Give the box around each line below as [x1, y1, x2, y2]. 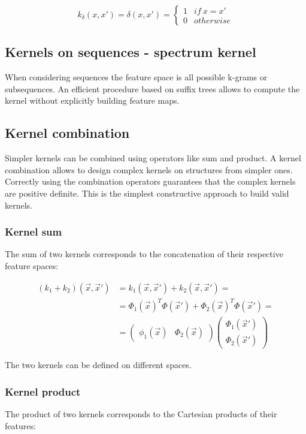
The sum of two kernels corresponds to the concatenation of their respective [5, 248, 283, 260]
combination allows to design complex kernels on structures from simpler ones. [5, 163, 293, 176]
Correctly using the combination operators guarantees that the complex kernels [5, 175, 296, 188]
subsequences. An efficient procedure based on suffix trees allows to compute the [5, 82, 300, 95]
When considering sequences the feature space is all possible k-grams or [5, 71, 268, 83]
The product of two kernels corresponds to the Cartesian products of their [5, 408, 277, 420]
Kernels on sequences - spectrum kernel [5, 43, 256, 61]
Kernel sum [5, 224, 62, 239]
